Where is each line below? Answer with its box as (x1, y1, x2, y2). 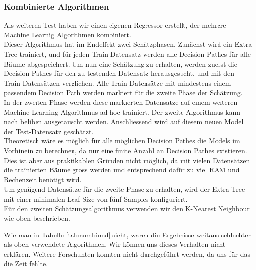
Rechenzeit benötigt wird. (4, 174, 82, 184)
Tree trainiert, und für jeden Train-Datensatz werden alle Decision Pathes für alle (4, 49, 251, 59)
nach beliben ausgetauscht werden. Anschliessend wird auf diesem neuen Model (4, 116, 244, 127)
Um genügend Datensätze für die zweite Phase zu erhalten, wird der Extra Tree (4, 184, 245, 194)
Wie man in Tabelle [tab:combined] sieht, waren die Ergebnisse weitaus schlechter (4, 229, 251, 239)
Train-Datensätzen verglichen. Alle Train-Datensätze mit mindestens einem (4, 77, 231, 88)
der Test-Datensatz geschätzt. (4, 126, 94, 136)
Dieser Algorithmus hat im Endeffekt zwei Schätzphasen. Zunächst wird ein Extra (4, 39, 252, 49)
